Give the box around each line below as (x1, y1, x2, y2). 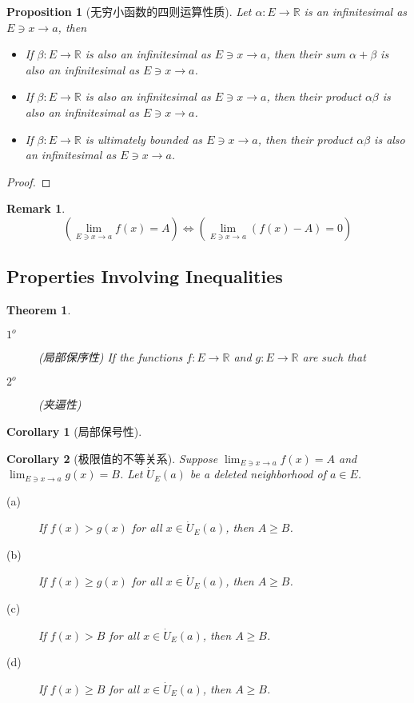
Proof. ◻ (6, 173, 51, 190)
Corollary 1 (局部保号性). (6, 422, 142, 439)
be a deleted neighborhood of (189, 465, 326, 482)
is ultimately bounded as (85, 130, 203, 147)
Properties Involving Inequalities (6, 264, 283, 289)
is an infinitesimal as (304, 3, 408, 19)
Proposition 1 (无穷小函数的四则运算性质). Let (6, 3, 252, 19)
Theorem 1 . (6, 302, 71, 318)
